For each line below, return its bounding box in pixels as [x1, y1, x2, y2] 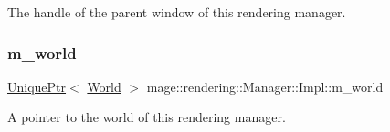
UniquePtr [7, 76, 67, 96]
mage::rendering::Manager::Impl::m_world [146, 76, 384, 96]
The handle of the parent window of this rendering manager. [7, 3, 346, 21]
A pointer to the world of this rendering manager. [7, 107, 286, 127]
